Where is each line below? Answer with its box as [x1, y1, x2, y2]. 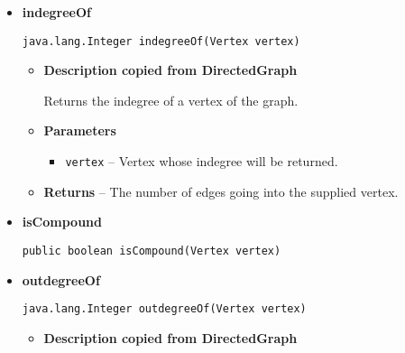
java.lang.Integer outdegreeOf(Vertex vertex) [22, 302, 307, 316]
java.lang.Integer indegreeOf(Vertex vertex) [22, 34, 300, 48]
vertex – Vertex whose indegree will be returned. [65, 152, 338, 171]
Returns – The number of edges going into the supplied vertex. [43, 181, 399, 200]
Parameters [43, 121, 116, 140]
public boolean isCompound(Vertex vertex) [22, 244, 281, 257]
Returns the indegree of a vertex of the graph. [43, 90, 299, 109]
